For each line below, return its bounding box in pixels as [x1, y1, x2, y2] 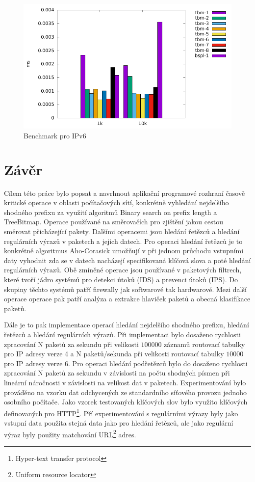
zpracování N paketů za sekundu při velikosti [4, 339, 139, 349]
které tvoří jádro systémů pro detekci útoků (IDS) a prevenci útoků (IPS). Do [4, 274, 238, 285]
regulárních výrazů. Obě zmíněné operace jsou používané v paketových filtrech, [4, 265, 242, 275]
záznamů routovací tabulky [164, 339, 245, 349]
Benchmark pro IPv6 [24, 130, 86, 140]
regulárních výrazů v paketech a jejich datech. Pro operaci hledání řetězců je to [4, 236, 243, 246]
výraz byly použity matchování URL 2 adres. [4, 428, 136, 439]
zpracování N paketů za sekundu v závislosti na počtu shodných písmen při [4, 368, 230, 378]
